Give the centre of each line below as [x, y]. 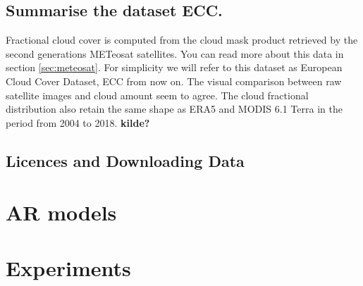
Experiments [68, 267]
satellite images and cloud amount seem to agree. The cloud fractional [157, 95]
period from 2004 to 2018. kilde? [78, 122]
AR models [61, 212]
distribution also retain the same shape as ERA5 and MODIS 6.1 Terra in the [174, 109]
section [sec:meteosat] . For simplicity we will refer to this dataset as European [174, 67]
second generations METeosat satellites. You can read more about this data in [175, 53]
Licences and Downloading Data [125, 160]
